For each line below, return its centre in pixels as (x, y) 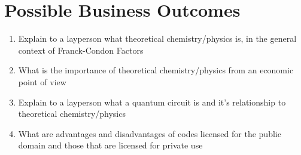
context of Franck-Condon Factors (81, 50)
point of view (42, 81)
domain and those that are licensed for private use (110, 145)
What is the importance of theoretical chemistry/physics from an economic (156, 70)
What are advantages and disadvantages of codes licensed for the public (150, 133)
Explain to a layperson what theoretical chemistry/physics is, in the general (157, 38)
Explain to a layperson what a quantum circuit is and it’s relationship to (152, 102)
